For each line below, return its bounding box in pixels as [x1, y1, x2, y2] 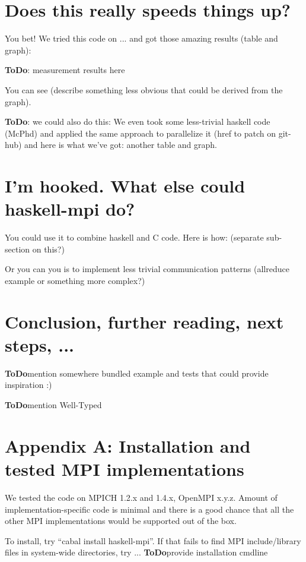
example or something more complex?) [5, 274, 145, 286]
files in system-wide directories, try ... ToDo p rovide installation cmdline [5, 546, 268, 558]
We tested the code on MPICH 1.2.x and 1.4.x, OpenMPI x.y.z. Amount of [5, 491, 278, 503]
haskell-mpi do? [5, 197, 135, 221]
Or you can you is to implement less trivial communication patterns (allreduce [5, 263, 289, 275]
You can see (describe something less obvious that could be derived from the [5, 83, 283, 96]
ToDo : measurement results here [5, 64, 125, 76]
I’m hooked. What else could [5, 173, 246, 198]
